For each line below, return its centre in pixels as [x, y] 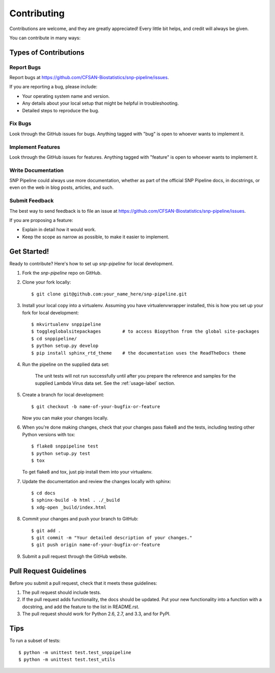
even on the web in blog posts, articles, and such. [62, 188]
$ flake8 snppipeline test [65, 446]
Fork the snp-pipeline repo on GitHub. [62, 273]
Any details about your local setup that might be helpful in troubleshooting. [101, 103]
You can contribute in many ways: [45, 38]
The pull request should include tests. [62, 592]
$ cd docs [43, 493]
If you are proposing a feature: [41, 220]
